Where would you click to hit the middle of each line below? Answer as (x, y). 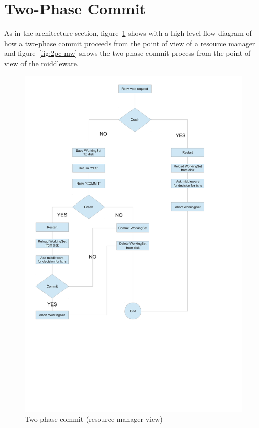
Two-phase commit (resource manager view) (94, 419)
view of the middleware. (41, 63)
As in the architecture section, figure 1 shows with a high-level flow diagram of (128, 33)
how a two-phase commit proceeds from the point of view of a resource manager (130, 43)
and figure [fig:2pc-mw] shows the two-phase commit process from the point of (127, 53)
